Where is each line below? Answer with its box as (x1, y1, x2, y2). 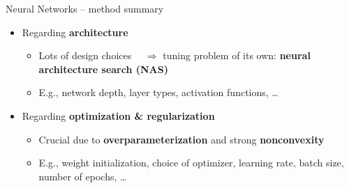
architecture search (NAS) (38, 61, 168, 76)
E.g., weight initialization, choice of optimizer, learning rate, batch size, (38, 155, 344, 170)
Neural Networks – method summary (6, 1, 164, 15)
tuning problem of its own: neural (163, 48, 311, 63)
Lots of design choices (38, 48, 132, 63)
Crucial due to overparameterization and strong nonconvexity (38, 132, 325, 146)
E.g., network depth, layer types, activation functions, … (38, 85, 279, 100)
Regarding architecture (22, 24, 128, 39)
